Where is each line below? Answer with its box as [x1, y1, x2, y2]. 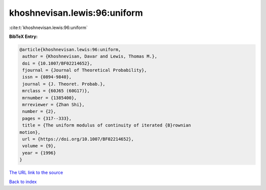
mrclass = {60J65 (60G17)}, [22, 88, 90, 94]
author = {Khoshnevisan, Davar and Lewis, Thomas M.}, [22, 54, 158, 59]
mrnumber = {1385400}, [22, 95, 77, 100]
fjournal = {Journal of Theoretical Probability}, [22, 67, 147, 73]
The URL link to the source [9, 170, 64, 176]
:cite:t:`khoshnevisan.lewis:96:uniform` [9, 25, 88, 31]
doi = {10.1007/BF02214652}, [22, 61, 93, 66]
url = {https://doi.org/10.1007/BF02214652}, [22, 136, 134, 142]
